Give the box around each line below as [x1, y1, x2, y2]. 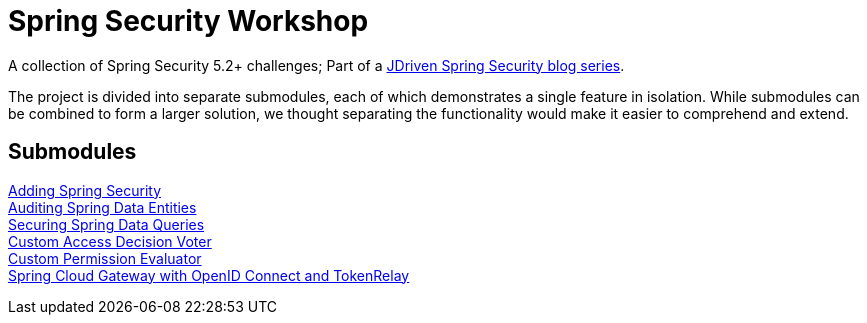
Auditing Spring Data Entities [8, 198, 197, 216]
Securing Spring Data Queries [8, 215, 205, 233]
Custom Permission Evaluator [8, 249, 202, 267]
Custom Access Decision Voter [8, 232, 212, 250]
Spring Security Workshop [8, 4, 369, 38]
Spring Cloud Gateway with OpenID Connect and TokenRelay [8, 266, 410, 284]
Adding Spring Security [8, 181, 162, 199]
